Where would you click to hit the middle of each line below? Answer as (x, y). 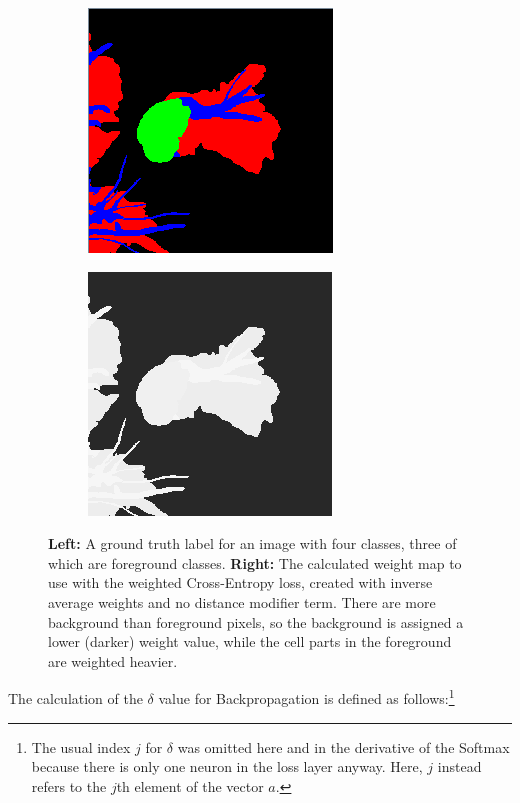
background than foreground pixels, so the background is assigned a (256, 621)
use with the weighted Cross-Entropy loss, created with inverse (240, 582)
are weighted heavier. (113, 660)
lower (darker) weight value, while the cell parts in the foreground (250, 641)
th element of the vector (190, 785)
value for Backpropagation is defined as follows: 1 (306, 696)
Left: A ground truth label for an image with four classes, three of (252, 543)
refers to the (69, 785)
